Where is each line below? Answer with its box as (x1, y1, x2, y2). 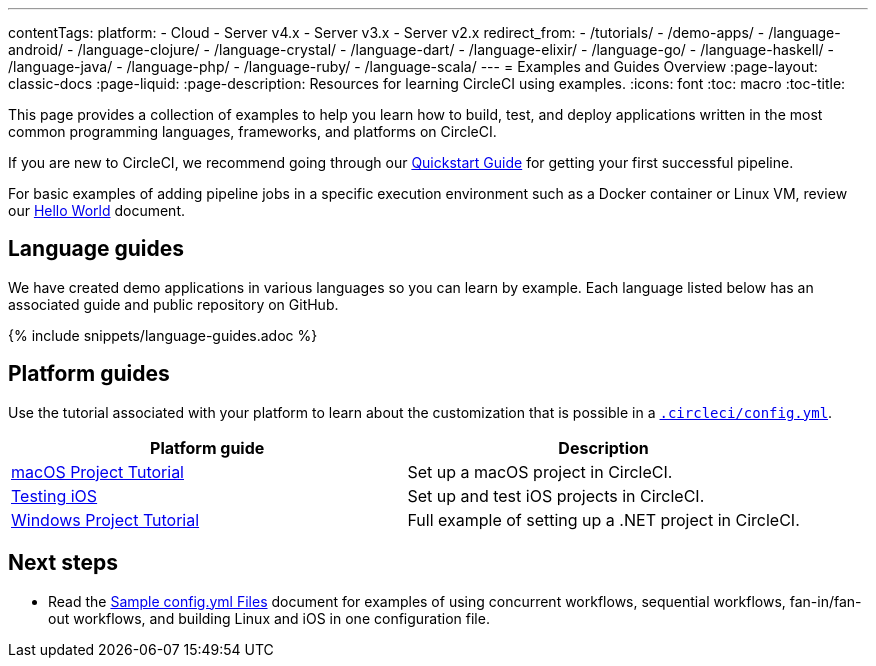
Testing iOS (11, 485, 98, 506)
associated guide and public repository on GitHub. (8, 295, 339, 313)
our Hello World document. (8, 202, 186, 219)
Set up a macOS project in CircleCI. (407, 461, 673, 482)
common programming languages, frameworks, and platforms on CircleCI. (8, 123, 497, 140)
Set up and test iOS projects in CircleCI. (407, 485, 705, 506)
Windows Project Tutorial (11, 509, 200, 530)
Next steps (8, 550, 118, 576)
